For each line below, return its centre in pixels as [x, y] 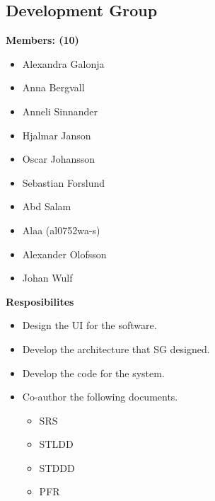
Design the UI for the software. [89, 325]
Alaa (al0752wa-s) [61, 230]
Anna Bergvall [53, 87]
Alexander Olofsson [64, 254]
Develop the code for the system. [93, 373]
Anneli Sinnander [60, 111]
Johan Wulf [47, 278]
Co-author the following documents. [100, 397]
